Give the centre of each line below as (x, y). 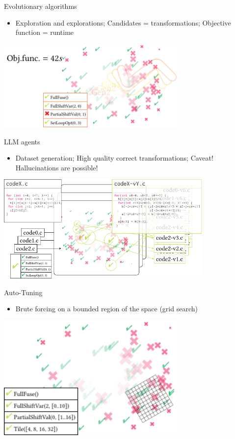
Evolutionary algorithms (40, 6)
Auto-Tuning (23, 292)
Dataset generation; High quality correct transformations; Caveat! (114, 158)
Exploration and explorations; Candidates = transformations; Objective (123, 22)
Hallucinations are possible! (57, 167)
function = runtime (45, 32)
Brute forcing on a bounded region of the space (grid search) (106, 309)
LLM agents (22, 141)
